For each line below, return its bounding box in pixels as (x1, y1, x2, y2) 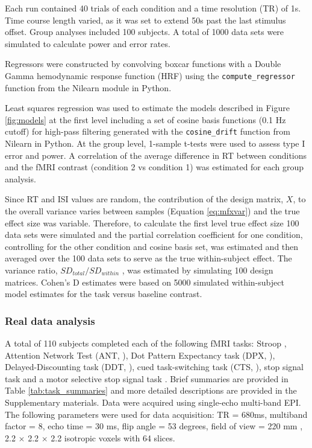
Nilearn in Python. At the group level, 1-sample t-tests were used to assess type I (5, 137, 305, 150)
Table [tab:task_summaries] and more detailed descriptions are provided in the (5, 384, 297, 397)
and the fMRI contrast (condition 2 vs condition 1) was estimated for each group (5, 161, 304, 173)
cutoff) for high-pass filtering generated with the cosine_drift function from (5, 125, 290, 138)
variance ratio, (5, 264, 58, 276)
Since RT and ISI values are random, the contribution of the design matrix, (5, 193, 284, 205)
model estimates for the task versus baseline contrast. (5, 287, 202, 300)
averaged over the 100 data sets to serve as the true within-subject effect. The (5, 252, 292, 264)
